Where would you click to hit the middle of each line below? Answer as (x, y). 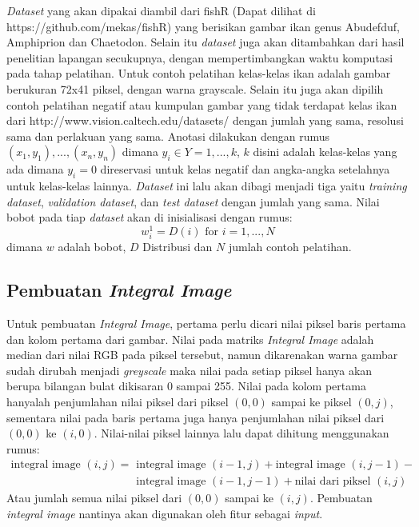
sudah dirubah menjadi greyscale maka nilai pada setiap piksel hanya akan (190, 370)
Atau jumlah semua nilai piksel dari (94, 498)
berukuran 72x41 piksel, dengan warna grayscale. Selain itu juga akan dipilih (195, 88)
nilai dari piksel (333, 482)
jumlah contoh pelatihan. (290, 247)
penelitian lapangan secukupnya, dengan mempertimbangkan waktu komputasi (200, 57)
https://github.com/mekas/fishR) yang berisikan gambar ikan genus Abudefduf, (203, 26)
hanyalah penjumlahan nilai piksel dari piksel (118, 401)
